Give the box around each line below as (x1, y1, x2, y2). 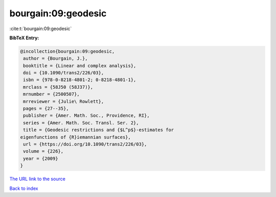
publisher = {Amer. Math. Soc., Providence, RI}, (23, 113, 150, 118)
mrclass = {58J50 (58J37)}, (23, 84, 94, 90)
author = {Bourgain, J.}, (23, 56, 88, 61)
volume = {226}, (23, 149, 64, 154)
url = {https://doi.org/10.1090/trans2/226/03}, (23, 141, 147, 147)
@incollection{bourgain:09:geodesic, (20, 48, 115, 54)
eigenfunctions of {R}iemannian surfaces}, (20, 134, 131, 140)
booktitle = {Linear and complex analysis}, (23, 63, 136, 68)
